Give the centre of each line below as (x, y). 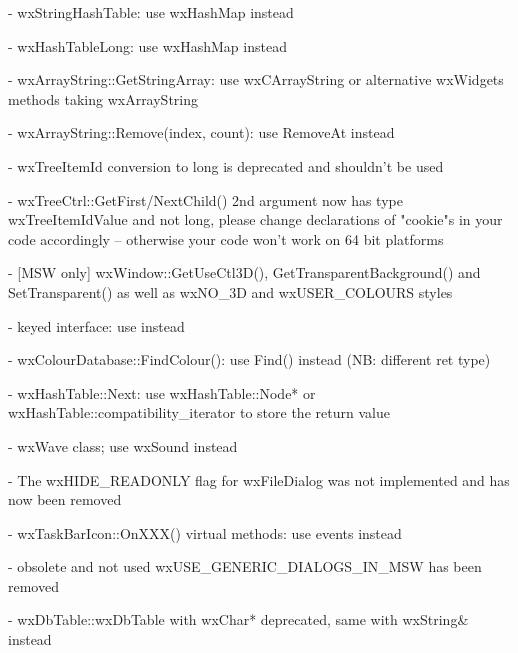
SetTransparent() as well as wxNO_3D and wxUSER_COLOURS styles (230, 291)
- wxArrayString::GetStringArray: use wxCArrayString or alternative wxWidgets (256, 79)
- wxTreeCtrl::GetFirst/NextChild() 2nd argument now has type (205, 199)
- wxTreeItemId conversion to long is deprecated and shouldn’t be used (226, 165)
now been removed (65, 499)
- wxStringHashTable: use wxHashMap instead (151, 12)
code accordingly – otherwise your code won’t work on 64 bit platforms (226, 238)
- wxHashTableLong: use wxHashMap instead (147, 45)
